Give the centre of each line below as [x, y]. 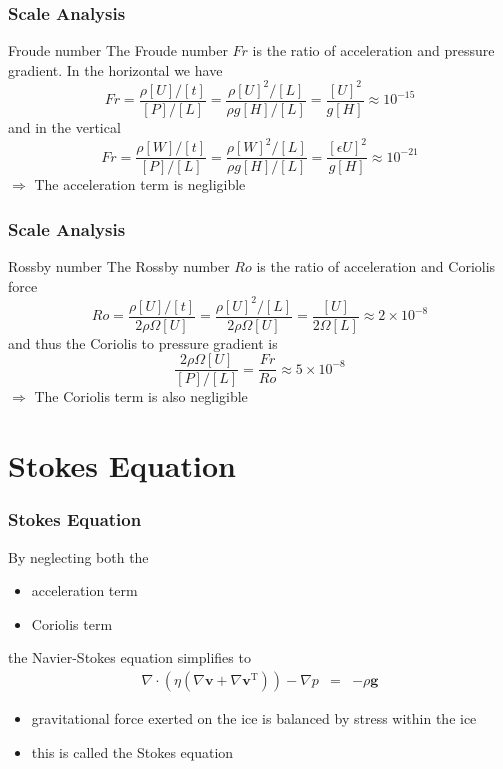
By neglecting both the [78, 556]
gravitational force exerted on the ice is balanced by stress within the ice [254, 717]
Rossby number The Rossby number [119, 265]
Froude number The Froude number [118, 50]
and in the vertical [64, 126]
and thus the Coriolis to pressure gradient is [143, 342]
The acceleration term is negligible [140, 184]
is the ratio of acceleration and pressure [373, 50]
